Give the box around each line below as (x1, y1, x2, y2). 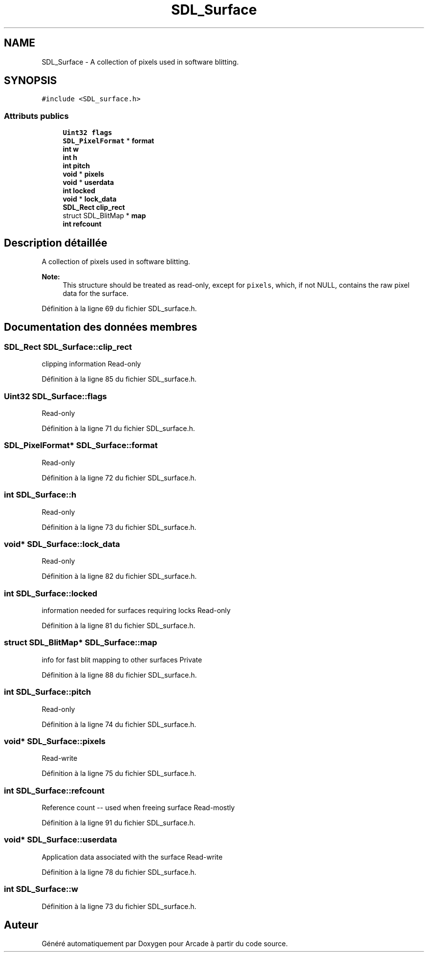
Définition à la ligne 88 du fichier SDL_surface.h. (42, 670, 197, 679)
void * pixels (63, 170, 105, 179)
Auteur (4, 918, 39, 931)
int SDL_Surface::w (4, 884, 78, 894)
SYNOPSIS (4, 74, 57, 87)
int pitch (63, 161, 90, 170)
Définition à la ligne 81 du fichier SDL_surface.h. (42, 621, 195, 630)
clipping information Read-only (42, 360, 141, 368)
